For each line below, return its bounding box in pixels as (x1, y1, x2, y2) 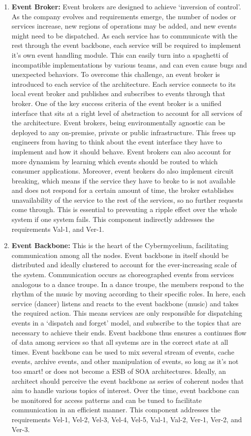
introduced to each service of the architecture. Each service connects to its (11, 78, 236, 89)
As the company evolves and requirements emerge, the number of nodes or (11, 11, 237, 21)
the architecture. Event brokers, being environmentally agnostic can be (11, 117, 225, 128)
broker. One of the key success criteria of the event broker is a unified (11, 98, 221, 108)
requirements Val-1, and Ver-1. (11, 223, 104, 234)
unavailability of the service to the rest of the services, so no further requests (11, 194, 243, 205)
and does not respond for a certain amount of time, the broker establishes (11, 185, 234, 195)
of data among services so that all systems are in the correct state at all (11, 337, 228, 347)
